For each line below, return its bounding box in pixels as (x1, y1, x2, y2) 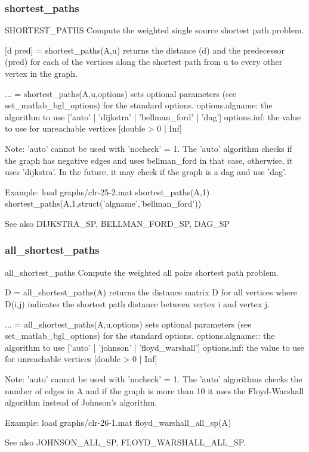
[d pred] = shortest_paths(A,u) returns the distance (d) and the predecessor (5, 43, 285, 56)
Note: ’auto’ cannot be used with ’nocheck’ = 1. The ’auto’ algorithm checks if (5, 142, 292, 154)
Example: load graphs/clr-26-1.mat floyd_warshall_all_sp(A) (5, 416, 231, 428)
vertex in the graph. (5, 67, 78, 79)
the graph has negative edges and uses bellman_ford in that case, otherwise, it (5, 154, 293, 166)
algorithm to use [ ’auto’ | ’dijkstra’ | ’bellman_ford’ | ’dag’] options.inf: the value (5, 110, 301, 123)
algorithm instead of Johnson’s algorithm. (5, 396, 157, 409)
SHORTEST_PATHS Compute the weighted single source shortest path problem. (5, 24, 304, 36)
